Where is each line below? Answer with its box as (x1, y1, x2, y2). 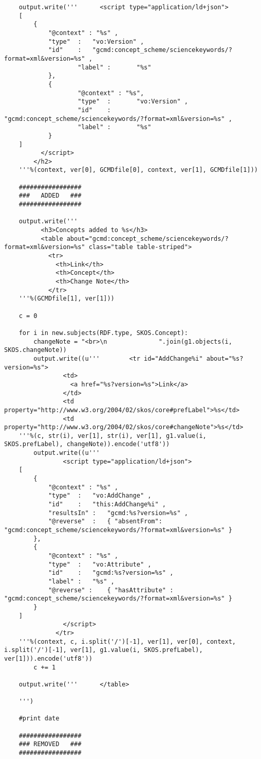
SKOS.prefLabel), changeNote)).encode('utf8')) (4, 440, 170, 448)
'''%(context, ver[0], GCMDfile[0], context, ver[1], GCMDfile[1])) (18, 166, 258, 174)
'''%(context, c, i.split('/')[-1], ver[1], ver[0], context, (18, 638, 236, 645)
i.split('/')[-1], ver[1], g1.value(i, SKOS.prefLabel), (4, 646, 203, 654)
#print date (18, 715, 60, 722)
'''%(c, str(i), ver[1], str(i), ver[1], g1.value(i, (18, 432, 207, 439)
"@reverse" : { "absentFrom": (48, 518, 162, 525)
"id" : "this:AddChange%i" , (48, 501, 166, 508)
